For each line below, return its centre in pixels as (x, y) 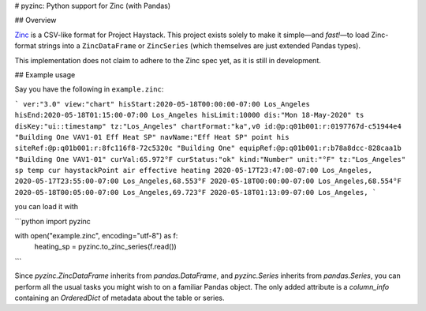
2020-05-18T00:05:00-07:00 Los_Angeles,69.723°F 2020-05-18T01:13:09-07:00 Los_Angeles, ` (196, 192)
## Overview (35, 21)
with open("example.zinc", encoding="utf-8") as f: (96, 236)
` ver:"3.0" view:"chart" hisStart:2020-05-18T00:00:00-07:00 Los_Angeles (163, 104)
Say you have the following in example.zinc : (89, 89)
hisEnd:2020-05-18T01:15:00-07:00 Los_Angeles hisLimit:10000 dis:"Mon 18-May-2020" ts (189, 115)
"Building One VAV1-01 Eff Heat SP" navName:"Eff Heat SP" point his (152, 137)
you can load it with (47, 207)
